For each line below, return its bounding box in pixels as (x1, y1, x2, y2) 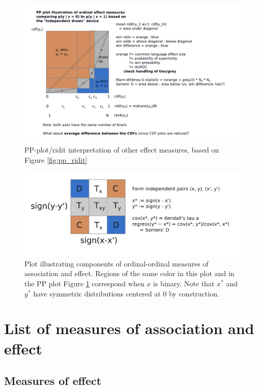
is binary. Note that (153, 278, 215, 289)
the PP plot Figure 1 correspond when (24, 278, 145, 289)
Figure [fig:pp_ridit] (24, 154, 88, 165)
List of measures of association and (4, 318, 254, 339)
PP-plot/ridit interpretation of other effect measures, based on (24, 144, 219, 155)
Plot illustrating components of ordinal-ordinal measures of (24, 258, 209, 268)
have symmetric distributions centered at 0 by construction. (33, 288, 219, 298)
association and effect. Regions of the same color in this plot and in (24, 268, 235, 279)
